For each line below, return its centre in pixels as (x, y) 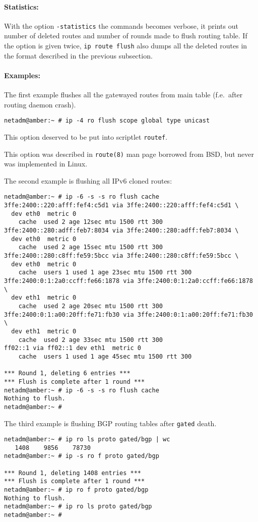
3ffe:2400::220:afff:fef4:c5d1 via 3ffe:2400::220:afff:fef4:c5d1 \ (121, 206)
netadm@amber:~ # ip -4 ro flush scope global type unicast (107, 121)
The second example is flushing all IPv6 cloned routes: (88, 180)
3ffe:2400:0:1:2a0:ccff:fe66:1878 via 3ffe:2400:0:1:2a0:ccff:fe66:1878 (128, 281)
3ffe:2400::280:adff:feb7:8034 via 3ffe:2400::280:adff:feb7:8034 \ (121, 231)
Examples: (22, 75)
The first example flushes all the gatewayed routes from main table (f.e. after (123, 95)
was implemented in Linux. (46, 164)
